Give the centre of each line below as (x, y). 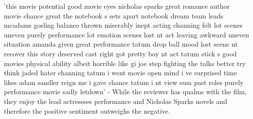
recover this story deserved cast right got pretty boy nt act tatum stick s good (120, 53)
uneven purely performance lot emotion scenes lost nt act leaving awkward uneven (126, 34)
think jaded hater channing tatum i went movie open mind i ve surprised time (120, 73)
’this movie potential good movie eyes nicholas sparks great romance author (117, 6)
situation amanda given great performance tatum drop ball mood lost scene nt (121, 44)
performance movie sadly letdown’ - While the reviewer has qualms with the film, (125, 92)
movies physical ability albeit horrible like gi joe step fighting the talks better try (125, 63)
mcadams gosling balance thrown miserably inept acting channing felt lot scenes (123, 25)
